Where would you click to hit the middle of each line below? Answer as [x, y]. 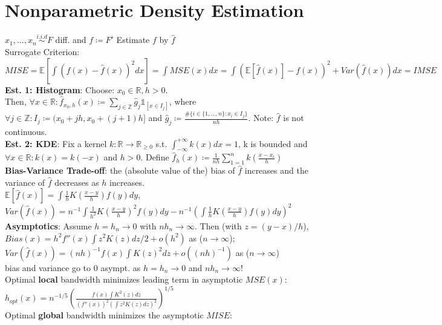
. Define [155, 157]
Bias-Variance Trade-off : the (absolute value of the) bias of [120, 170]
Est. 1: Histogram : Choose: [60, 89]
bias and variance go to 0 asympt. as [73, 267]
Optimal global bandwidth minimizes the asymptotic [104, 315]
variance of [25, 182]
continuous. [26, 132]
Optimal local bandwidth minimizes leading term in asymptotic [124, 279]
